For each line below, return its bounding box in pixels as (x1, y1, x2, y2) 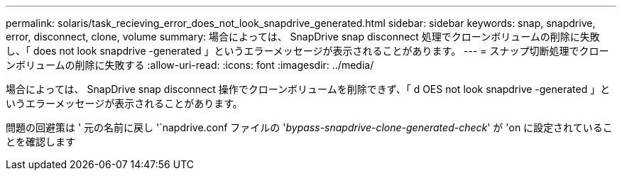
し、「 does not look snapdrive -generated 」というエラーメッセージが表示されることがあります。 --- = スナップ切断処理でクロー (6, 45, 609, 57)
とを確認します (6, 136, 75, 148)
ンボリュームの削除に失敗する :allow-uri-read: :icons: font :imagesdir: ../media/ (6, 59, 374, 71)
